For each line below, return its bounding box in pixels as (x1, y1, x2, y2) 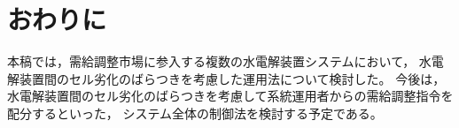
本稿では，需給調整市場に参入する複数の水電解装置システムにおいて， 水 (7, 52, 432, 71)
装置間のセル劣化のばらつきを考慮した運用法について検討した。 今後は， (19, 69, 446, 87)
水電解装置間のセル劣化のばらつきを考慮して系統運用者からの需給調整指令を (7, 87, 454, 105)
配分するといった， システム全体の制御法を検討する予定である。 (7, 103, 383, 122)
